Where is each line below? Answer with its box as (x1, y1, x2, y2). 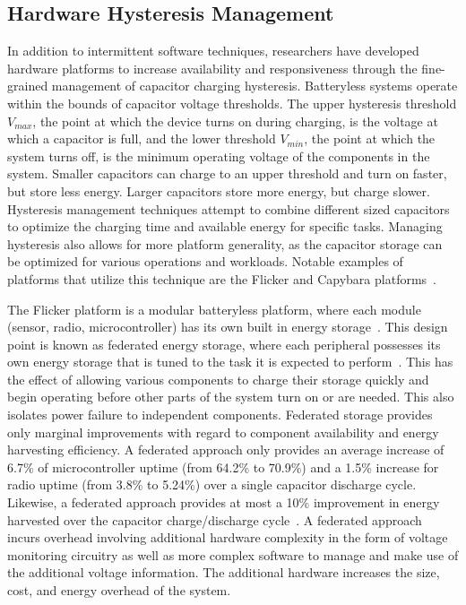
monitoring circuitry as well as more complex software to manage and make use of (7, 545, 459, 564)
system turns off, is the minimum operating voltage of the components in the (7, 146, 430, 165)
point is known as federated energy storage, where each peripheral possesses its (7, 334, 441, 353)
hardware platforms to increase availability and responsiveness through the (7, 58, 418, 77)
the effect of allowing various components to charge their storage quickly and (7, 369, 429, 388)
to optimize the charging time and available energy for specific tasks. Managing (7, 217, 443, 236)
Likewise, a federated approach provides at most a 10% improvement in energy (7, 493, 440, 512)
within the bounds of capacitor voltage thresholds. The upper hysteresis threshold (7, 93, 457, 112)
